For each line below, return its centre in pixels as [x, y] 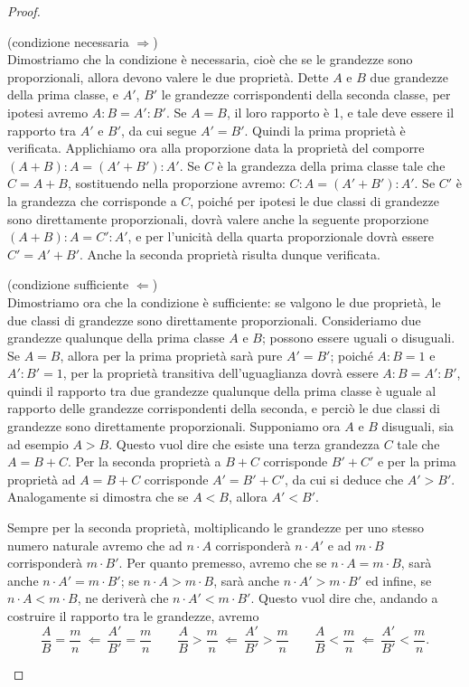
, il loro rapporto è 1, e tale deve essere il [340, 112]
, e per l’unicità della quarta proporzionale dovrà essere [281, 236]
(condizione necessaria [68, 41]
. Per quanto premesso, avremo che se [223, 563]
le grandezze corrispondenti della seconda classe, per [306, 94]
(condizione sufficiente [68, 284]
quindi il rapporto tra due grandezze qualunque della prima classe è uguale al [222, 390]
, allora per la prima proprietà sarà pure [171, 355]
